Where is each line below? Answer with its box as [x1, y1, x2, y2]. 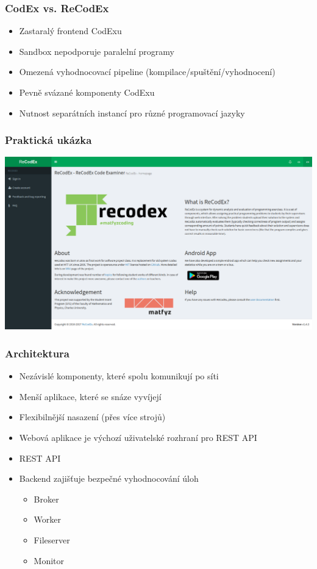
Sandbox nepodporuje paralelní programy [19, 45, 174, 57]
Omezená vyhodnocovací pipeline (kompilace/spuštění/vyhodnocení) [19, 65, 276, 78]
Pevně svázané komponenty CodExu [19, 86, 155, 98]
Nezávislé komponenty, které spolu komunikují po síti [19, 370, 219, 382]
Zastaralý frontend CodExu [19, 24, 122, 37]
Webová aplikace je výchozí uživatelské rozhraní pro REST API [19, 431, 257, 443]
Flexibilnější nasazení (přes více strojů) [19, 410, 166, 423]
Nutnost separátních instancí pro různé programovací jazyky [19, 106, 245, 119]
